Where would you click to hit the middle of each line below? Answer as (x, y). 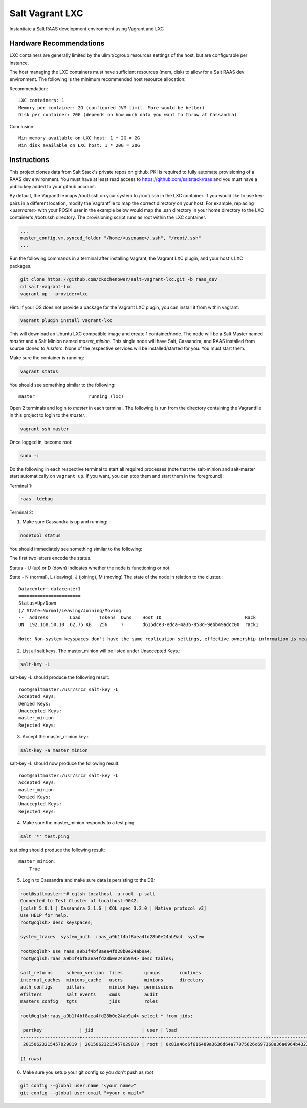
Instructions (29, 160)
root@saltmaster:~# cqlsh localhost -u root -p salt (88, 894)
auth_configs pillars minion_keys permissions (97, 987)
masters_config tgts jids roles (89, 1001)
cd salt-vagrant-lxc (46, 287)
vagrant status (39, 371)
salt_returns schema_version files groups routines (111, 973)
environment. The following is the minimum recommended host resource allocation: (97, 79)
